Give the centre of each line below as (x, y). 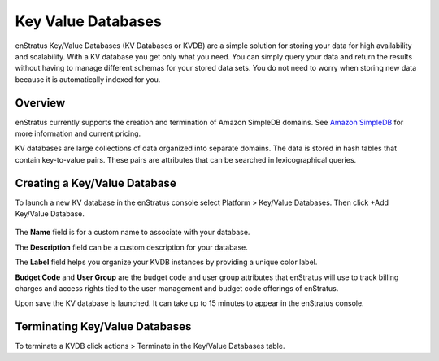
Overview (40, 103)
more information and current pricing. (78, 133)
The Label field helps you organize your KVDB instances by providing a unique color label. (166, 262)
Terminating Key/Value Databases (103, 326)
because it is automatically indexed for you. (88, 79)
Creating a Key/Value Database (96, 183)
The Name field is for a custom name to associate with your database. (133, 233)
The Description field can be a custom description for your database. (131, 247)
